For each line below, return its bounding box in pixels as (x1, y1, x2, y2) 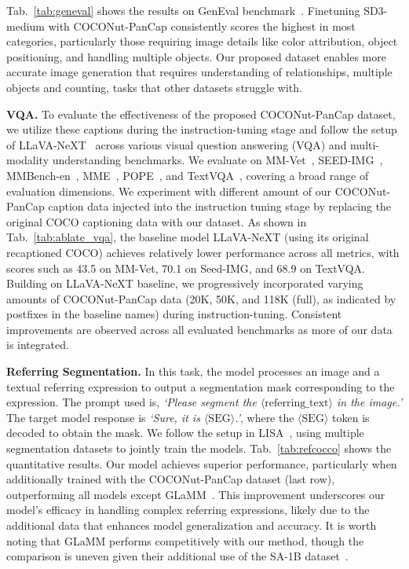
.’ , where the (235, 409, 294, 425)
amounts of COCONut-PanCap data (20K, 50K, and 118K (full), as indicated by (6, 290, 396, 307)
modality (6, 152, 49, 168)
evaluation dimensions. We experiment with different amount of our (6, 182, 332, 199)
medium (6, 17, 45, 34)
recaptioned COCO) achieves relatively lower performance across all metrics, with (6, 244, 400, 260)
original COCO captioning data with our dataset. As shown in (6, 213, 307, 229)
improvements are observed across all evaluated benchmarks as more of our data (6, 321, 393, 337)
